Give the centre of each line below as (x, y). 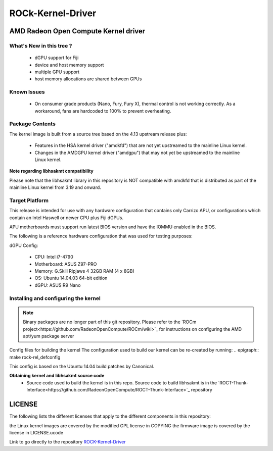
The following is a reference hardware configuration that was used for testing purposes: (101, 236)
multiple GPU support (57, 72)
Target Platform (29, 201)
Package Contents (32, 124)
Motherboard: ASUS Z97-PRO (66, 264)
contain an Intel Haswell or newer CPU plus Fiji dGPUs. (66, 218)
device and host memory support (69, 65)
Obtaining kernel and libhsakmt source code (57, 376)
